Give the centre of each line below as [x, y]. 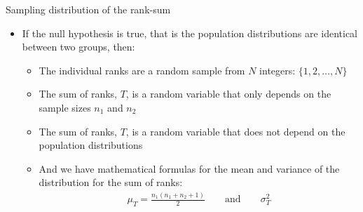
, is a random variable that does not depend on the [235, 131]
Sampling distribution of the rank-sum [88, 9]
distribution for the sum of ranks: [111, 182]
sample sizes [65, 107]
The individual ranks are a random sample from [142, 70]
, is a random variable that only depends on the [228, 94]
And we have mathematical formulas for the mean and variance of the [189, 168]
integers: [278, 70]
